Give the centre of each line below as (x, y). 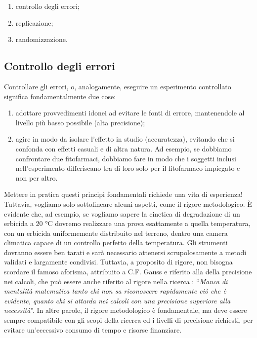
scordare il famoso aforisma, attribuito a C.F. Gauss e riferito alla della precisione (128, 272)
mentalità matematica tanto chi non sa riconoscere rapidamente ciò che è (115, 291)
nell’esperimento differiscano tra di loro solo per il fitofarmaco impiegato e (128, 168)
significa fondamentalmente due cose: (60, 96)
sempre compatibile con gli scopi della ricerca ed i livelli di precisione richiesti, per (128, 320)
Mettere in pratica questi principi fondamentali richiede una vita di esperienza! (123, 194)
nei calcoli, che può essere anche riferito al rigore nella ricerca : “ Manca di (116, 281)
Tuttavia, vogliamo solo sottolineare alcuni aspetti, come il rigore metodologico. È (128, 204)
